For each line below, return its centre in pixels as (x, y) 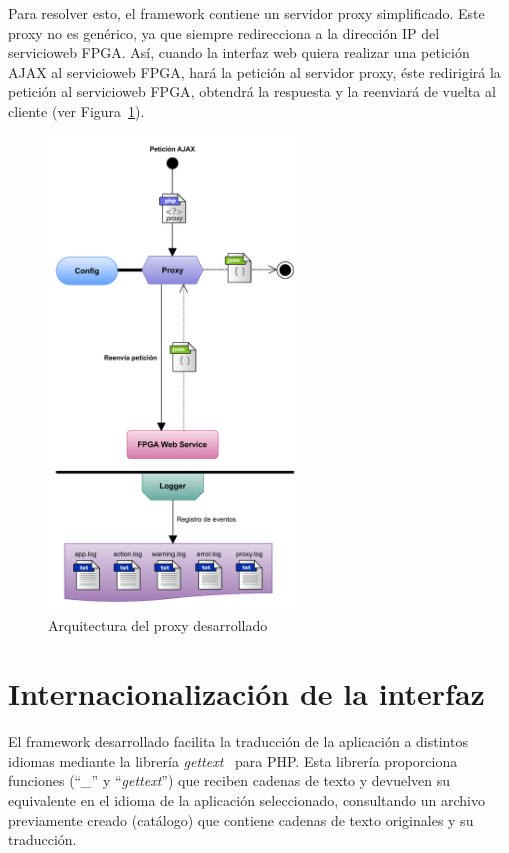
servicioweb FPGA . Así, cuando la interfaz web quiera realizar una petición (239, 52)
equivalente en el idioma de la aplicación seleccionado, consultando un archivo (246, 800)
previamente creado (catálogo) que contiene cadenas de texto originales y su (241, 819)
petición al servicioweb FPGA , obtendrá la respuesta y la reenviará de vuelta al (252, 91)
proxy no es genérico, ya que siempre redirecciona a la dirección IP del (224, 32)
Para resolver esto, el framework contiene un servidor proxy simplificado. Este (246, 13)
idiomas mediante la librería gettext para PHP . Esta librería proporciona (233, 760)
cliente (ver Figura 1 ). (76, 110)
